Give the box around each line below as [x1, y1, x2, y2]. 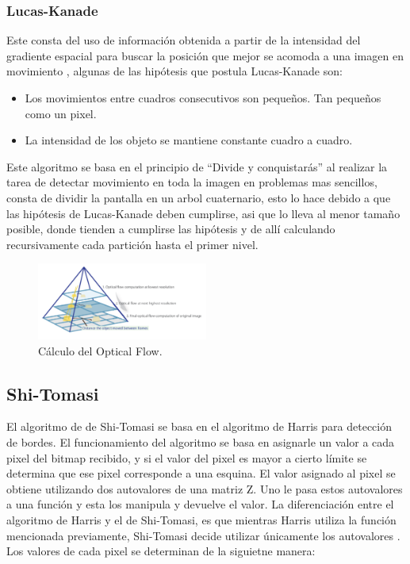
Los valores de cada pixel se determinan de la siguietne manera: [6, 543, 316, 559]
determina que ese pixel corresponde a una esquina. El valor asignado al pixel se [6, 465, 396, 482]
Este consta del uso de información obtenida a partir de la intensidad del [6, 32, 361, 48]
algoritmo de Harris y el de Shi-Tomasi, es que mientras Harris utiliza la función [6, 511, 397, 528]
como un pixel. [25, 105, 97, 121]
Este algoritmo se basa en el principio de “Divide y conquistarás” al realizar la [6, 158, 388, 175]
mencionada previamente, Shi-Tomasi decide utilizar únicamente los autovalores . [6, 527, 400, 543]
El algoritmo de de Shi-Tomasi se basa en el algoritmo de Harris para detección [6, 418, 392, 435]
